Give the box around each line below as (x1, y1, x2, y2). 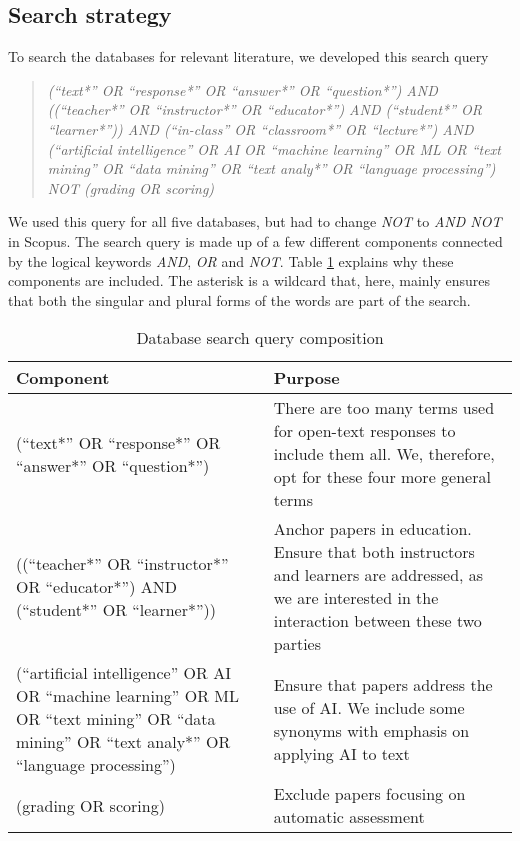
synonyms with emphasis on (273, 718, 470, 742)
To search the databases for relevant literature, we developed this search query (8, 46, 489, 67)
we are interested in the (273, 586, 439, 610)
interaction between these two (273, 609, 482, 633)
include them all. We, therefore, (273, 442, 495, 466)
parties (273, 632, 321, 656)
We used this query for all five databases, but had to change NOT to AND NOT (8, 211, 502, 232)
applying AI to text (273, 741, 410, 765)
